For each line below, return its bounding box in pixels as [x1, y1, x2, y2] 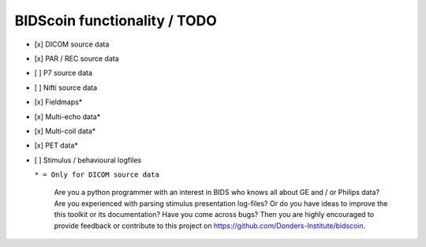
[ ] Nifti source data [34, 83, 98, 92]
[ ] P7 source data [34, 68, 93, 78]
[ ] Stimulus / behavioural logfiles [34, 155, 142, 165]
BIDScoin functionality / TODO [14, 12, 217, 29]
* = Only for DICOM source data [34, 170, 159, 179]
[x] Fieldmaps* [34, 97, 83, 107]
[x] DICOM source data [34, 39, 110, 49]
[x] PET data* [34, 140, 79, 150]
